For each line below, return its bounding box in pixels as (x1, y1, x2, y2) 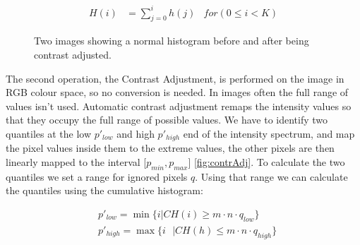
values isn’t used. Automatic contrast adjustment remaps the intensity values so (6, 98, 352, 113)
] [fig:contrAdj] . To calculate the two (188, 154, 345, 169)
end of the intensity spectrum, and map (183, 126, 355, 141)
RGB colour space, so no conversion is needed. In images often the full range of (6, 85, 349, 100)
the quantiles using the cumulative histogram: (6, 183, 203, 198)
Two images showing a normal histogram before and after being (34, 33, 309, 48)
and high (116, 126, 155, 141)
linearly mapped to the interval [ (6, 154, 147, 169)
